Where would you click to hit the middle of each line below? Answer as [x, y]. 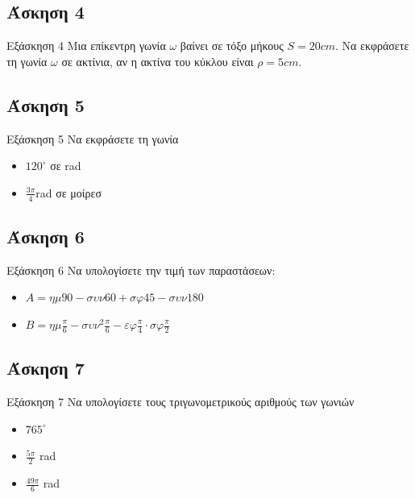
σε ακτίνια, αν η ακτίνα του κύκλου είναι [158, 61]
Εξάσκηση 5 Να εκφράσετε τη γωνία [93, 138]
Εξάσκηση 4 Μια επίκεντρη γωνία [86, 46]
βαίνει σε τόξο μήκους [232, 46]
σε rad [66, 166]
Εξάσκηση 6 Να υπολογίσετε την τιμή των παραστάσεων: [141, 270]
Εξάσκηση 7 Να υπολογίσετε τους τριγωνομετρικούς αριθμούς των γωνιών [181, 402]
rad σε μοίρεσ [69, 192]
